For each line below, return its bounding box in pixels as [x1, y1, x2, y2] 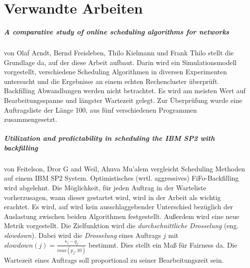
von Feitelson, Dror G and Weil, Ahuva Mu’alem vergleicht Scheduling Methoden [4, 163, 245, 173]
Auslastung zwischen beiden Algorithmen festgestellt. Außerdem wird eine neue [4, 211, 239, 221]
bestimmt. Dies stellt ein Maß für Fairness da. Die [88, 239, 237, 250]
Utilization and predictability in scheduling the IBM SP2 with [4, 133, 215, 143]
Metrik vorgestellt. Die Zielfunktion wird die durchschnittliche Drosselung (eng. [4, 220, 239, 231]
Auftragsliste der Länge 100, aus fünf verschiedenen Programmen [4, 104, 197, 115]
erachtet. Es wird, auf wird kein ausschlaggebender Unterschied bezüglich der [4, 201, 233, 212]
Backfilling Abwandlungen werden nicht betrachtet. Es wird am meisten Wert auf [4, 85, 246, 96]
